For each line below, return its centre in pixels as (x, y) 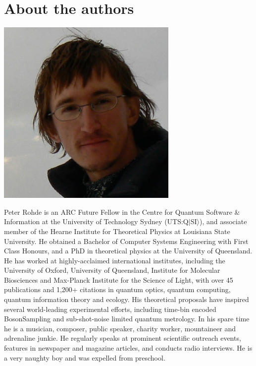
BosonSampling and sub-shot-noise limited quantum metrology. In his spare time (127, 319)
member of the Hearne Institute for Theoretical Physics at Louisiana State (117, 231)
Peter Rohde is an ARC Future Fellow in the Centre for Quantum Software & (122, 212)
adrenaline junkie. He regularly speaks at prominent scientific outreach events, (123, 338)
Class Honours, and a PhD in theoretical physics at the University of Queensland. (128, 251)
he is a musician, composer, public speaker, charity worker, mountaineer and (120, 328)
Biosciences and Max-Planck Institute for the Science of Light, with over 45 (119, 279)
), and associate (223, 221)
